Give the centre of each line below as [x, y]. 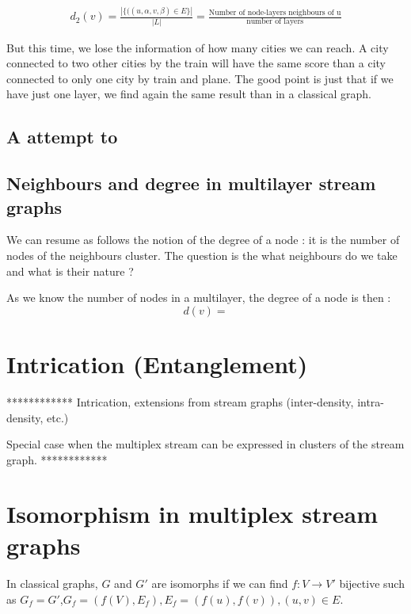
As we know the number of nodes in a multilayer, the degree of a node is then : [199, 297]
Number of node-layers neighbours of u [275, 13]
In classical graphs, [52, 583]
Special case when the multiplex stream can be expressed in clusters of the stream [205, 444]
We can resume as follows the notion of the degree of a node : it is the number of [203, 240]
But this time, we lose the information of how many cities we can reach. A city [198, 47]
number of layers [275, 22]
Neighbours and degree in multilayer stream [191, 183]
